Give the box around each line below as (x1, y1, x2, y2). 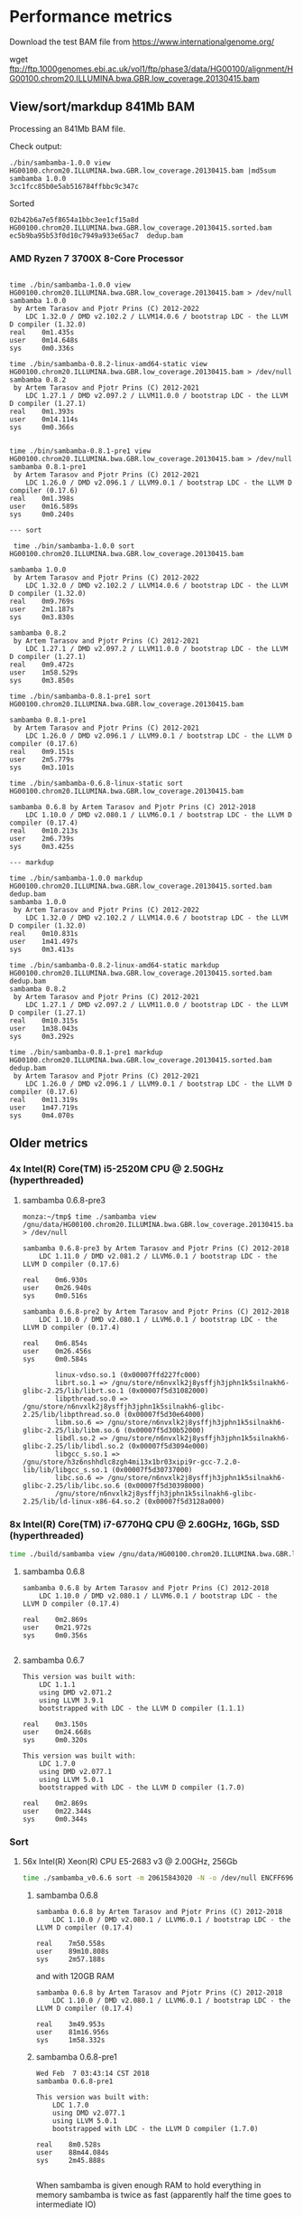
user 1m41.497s (9, 938, 78, 947)
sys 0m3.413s (9, 945, 75, 955)
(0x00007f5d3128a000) (143, 1496, 225, 1506)
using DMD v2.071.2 (39, 1688, 113, 1697)
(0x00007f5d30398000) (123, 1481, 205, 1490)
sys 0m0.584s (22, 1354, 88, 1363)
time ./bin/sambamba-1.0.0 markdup (9, 874, 143, 883)
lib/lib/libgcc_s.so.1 (22, 1465, 108, 1475)
